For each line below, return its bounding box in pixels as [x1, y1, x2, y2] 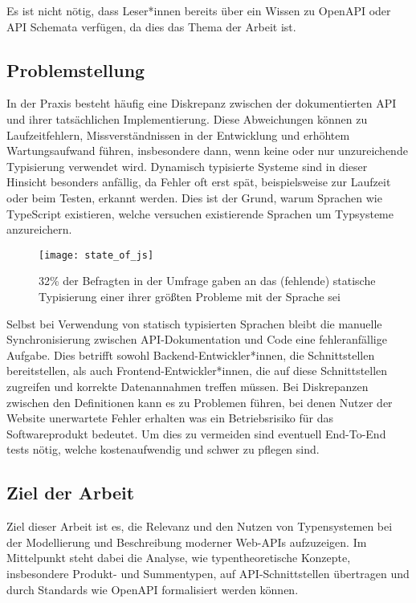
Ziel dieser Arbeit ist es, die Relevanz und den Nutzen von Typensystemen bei [6, 518, 393, 535]
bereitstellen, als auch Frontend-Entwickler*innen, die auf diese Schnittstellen [6, 362, 388, 379]
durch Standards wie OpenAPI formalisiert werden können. [6, 581, 299, 597]
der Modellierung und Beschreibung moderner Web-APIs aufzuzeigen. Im [6, 533, 367, 550]
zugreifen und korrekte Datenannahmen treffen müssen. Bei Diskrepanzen [6, 377, 369, 394]
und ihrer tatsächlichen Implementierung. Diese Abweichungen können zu [6, 110, 368, 127]
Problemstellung [6, 57, 145, 82]
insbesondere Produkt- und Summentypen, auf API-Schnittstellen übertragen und [6, 564, 410, 581]
